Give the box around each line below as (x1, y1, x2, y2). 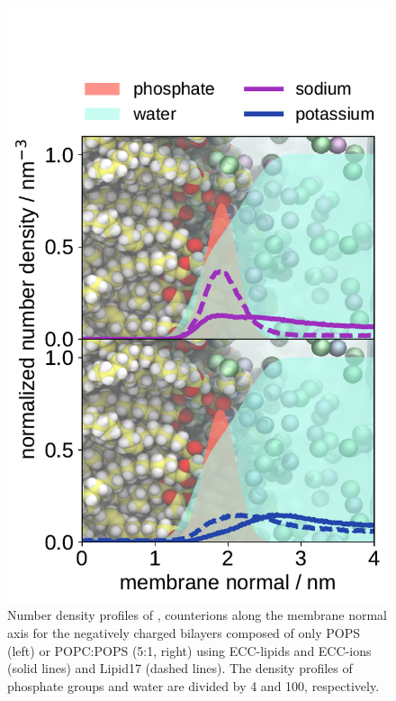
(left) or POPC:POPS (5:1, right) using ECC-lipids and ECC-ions (7, 641, 372, 660)
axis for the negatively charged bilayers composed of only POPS (7, 624, 360, 642)
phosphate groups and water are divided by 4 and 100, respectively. (7, 676, 380, 695)
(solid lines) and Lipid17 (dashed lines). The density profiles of (7, 659, 353, 678)
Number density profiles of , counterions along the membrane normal (7, 605, 387, 624)
